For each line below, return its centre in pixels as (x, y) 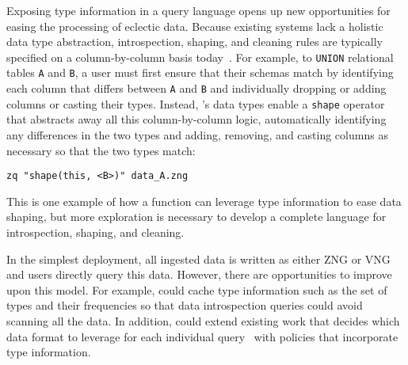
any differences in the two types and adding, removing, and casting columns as (197, 135)
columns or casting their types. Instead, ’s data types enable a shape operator (196, 103)
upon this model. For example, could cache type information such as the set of (197, 289)
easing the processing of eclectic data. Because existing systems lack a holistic (195, 26)
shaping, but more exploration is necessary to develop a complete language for (196, 217)
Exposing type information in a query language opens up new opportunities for (198, 10)
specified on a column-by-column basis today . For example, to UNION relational (200, 57)
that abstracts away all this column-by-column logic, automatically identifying (196, 119)
